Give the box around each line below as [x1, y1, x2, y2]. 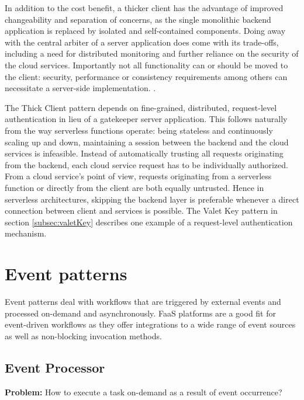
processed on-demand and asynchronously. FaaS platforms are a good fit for [5, 307, 276, 319]
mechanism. [5, 227, 47, 239]
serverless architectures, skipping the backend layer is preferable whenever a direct [5, 193, 299, 205]
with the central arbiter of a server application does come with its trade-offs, [5, 36, 279, 48]
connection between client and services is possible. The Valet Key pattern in [5, 204, 278, 217]
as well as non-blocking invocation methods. [5, 329, 162, 342]
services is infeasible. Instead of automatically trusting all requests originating [5, 147, 284, 159]
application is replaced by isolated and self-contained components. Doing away [5, 25, 286, 37]
